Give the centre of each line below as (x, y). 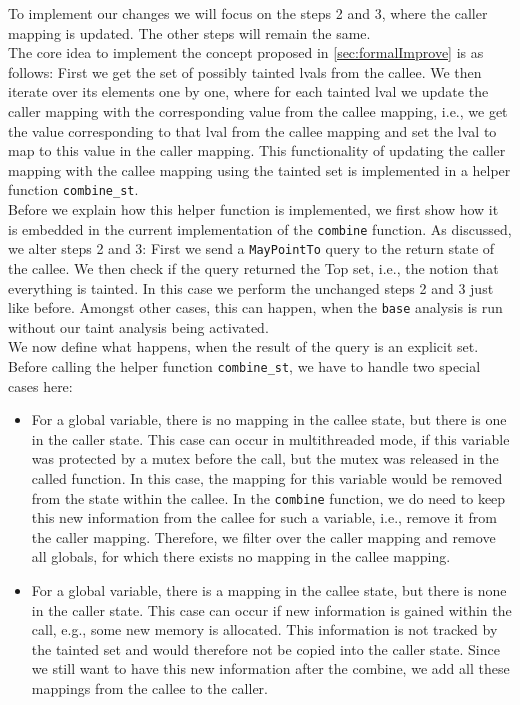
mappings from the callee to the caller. (149, 687)
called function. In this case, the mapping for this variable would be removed (267, 477)
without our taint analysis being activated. (138, 326)
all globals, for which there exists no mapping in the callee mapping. (241, 556)
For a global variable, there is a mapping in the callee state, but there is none (269, 590)
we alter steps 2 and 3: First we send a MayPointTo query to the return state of (251, 248)
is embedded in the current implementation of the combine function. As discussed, (260, 228)
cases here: (40, 385)
